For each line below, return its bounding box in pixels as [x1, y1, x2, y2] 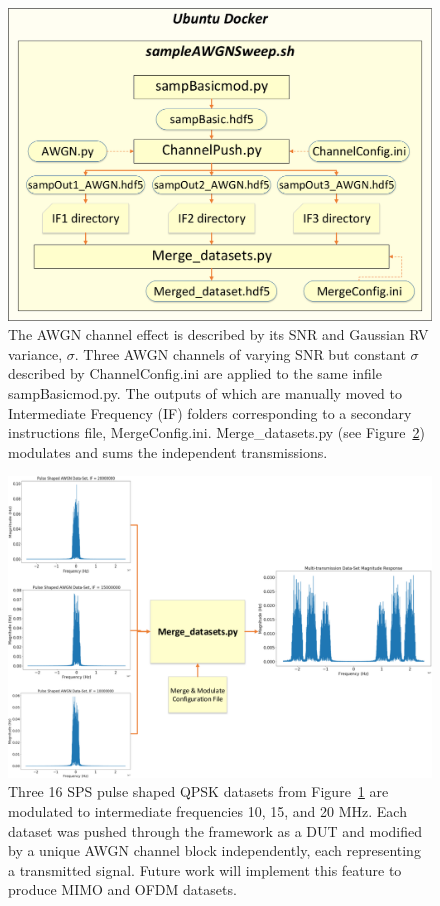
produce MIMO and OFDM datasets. [8, 879, 237, 900]
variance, [8, 343, 63, 364]
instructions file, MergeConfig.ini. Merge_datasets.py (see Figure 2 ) [8, 422, 425, 443]
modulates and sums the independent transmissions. [8, 441, 328, 462]
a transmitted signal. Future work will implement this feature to [8, 859, 402, 880]
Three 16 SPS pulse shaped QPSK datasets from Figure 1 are [8, 781, 389, 802]
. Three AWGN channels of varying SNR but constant [74, 343, 406, 364]
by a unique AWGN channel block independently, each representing [8, 840, 421, 861]
